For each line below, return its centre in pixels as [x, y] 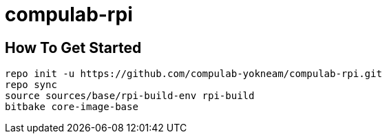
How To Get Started [73, 47]
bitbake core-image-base [72, 107]
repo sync [31, 85]
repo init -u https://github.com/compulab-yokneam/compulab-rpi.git [193, 74]
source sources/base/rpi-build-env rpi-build [130, 96]
